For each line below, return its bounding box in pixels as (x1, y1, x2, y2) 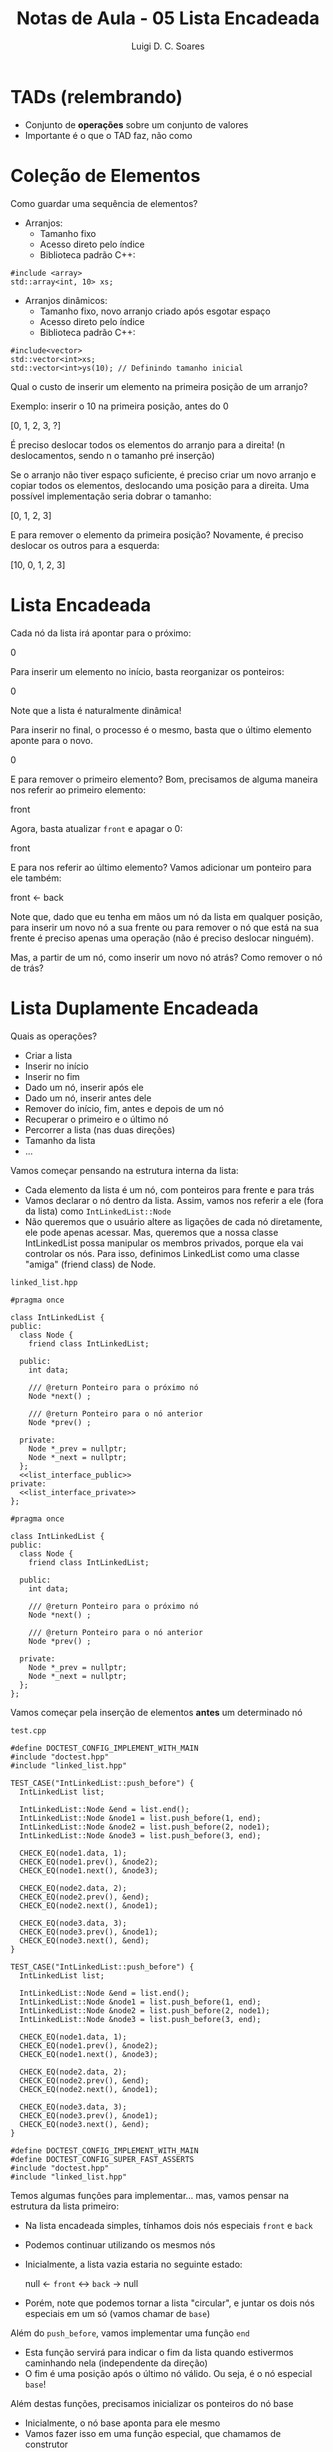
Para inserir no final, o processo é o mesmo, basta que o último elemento (10, 723, 312, 736)
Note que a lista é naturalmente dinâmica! (10, 704, 182, 716)
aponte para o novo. (10, 734, 94, 746)
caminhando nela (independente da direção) (24, 2357, 208, 2369)
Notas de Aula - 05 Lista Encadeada (16, 7, 320, 30)
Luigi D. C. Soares (131, 40, 205, 52)
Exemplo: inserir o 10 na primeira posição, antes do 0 (10, 400, 229, 412)
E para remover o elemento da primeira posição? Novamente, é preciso (10, 528, 304, 541)
